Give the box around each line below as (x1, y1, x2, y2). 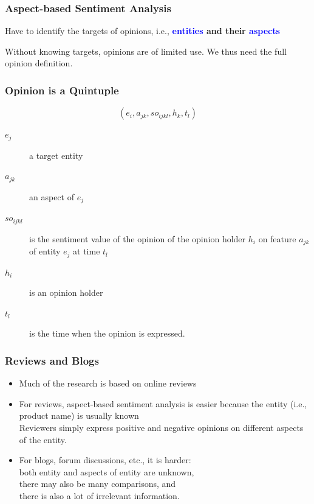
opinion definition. (5, 57, 73, 69)
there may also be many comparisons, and (19, 477, 176, 490)
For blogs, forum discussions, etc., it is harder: (19, 453, 191, 466)
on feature (258, 232, 296, 245)
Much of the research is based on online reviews (19, 377, 197, 390)
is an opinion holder (29, 286, 103, 299)
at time (73, 245, 100, 257)
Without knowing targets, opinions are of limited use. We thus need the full (5, 44, 287, 57)
